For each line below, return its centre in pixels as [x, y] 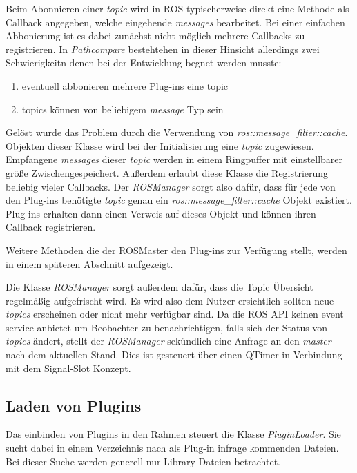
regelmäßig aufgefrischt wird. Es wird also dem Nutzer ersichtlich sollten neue [170, 300]
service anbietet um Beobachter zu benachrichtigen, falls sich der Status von [167, 327]
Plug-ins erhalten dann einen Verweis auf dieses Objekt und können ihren [161, 213]
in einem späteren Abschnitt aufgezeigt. [89, 263]
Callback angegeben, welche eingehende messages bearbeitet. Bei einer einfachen [175, 22]
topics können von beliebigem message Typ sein [123, 109]
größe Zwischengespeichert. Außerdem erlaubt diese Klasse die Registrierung [167, 172]
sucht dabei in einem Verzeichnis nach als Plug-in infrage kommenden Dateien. [172, 448]
